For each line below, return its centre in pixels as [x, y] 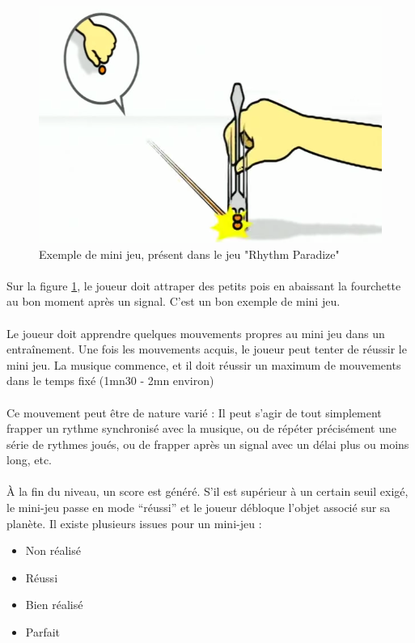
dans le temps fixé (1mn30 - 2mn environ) [110, 381]
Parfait [43, 632]
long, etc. [29, 460]
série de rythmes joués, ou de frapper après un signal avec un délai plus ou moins [208, 444]
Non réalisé [53, 550]
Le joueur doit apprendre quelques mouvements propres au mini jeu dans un [196, 333]
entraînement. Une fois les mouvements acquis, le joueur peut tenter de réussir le [207, 349]
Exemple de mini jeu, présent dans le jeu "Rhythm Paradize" [189, 254]
